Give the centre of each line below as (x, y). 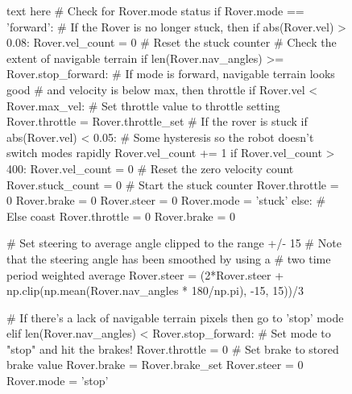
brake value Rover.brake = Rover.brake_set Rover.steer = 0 (155, 365)
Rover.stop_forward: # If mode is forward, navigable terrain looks (171, 74)
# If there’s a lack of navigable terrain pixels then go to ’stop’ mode (175, 317)
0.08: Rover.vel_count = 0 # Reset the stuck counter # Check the (172, 42)
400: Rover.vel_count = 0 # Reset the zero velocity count (150, 168)
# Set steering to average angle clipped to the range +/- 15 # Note (174, 243)
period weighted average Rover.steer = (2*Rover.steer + (145, 274)
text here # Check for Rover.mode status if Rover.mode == (155, 10)
